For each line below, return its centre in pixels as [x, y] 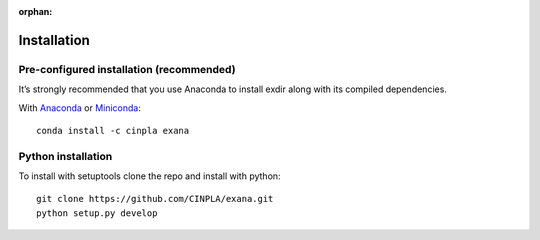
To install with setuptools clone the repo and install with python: [149, 176]
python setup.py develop [97, 213]
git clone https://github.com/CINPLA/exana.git [155, 199]
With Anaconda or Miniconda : [80, 107]
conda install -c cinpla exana [113, 130]
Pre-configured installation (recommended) [127, 69]
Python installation [65, 156]
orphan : [35, 11]
